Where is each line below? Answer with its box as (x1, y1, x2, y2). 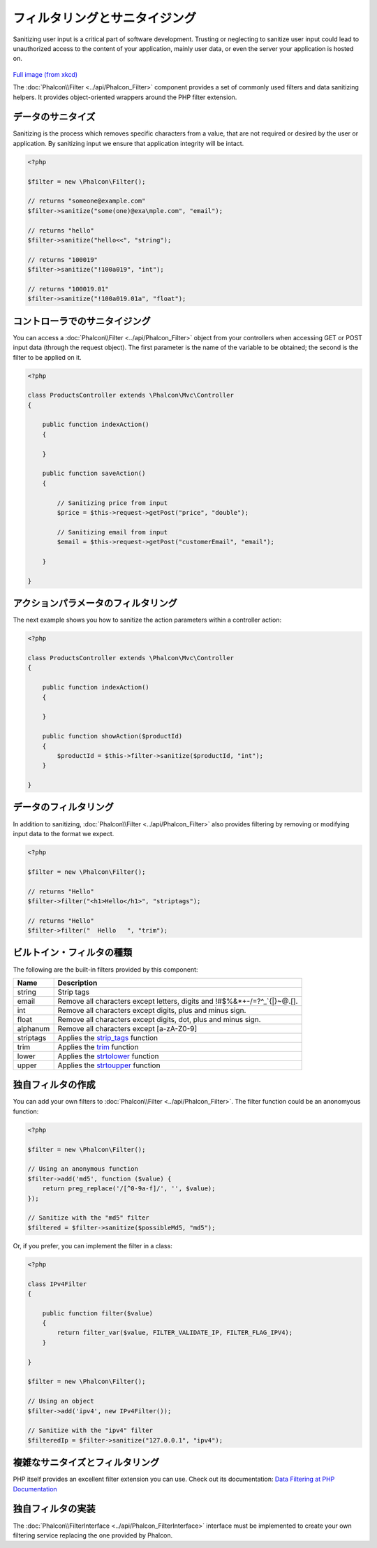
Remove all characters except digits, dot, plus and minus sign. (57, 1014, 261, 1024)
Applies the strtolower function (57, 1051, 160, 1061)
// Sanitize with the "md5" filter (27, 1214, 149, 1222)
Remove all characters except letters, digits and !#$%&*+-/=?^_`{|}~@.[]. (57, 996, 298, 1006)
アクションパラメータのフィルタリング (13, 597, 177, 609)
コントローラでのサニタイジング (13, 315, 151, 327)
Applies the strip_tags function (57, 1032, 158, 1042)
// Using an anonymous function (27, 1165, 139, 1173)
